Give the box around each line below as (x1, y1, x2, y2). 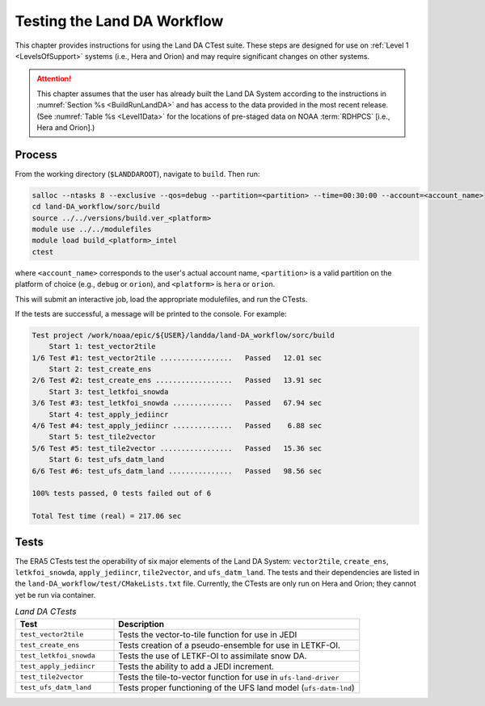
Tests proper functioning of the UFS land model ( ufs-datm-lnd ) (118, 682, 355, 693)
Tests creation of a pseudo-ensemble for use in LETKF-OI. (118, 639, 341, 650)
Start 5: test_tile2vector (48, 432, 157, 442)
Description (118, 618, 165, 629)
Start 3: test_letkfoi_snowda (48, 387, 169, 396)
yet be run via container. (15, 590, 96, 599)
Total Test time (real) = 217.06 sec (32, 511, 182, 521)
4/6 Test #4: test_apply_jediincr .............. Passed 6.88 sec (32, 421, 323, 430)
